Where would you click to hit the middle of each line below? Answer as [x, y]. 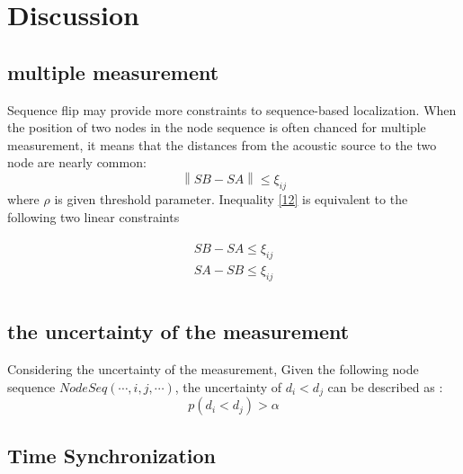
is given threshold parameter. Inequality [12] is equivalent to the [231, 199]
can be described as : [385, 386]
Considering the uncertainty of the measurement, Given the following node [213, 369]
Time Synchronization [111, 455]
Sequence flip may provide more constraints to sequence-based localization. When [232, 109]
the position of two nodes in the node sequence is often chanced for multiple [217, 127]
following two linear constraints [93, 216]
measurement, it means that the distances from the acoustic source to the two [222, 144]
